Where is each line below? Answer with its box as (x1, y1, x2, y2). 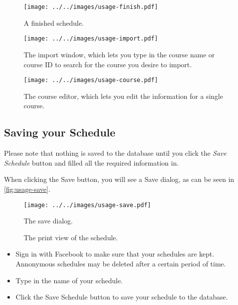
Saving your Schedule (4, 125, 116, 140)
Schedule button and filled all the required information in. (4, 157, 179, 168)
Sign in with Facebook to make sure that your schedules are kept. (15, 249, 214, 259)
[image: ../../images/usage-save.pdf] (24, 201, 151, 209)
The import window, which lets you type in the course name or (24, 49, 215, 59)
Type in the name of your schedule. (15, 275, 123, 285)
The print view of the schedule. (24, 232, 118, 242)
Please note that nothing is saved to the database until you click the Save (4, 148, 227, 158)
